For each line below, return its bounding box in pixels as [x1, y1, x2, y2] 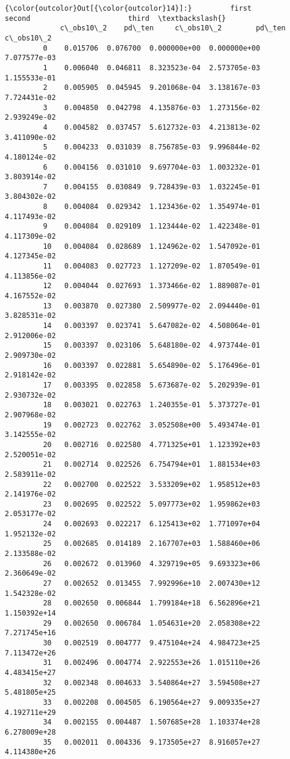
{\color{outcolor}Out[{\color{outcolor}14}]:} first [5, 4, 252, 13]
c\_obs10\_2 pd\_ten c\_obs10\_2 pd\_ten [60, 24, 286, 33]
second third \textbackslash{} [5, 14, 226, 23]
